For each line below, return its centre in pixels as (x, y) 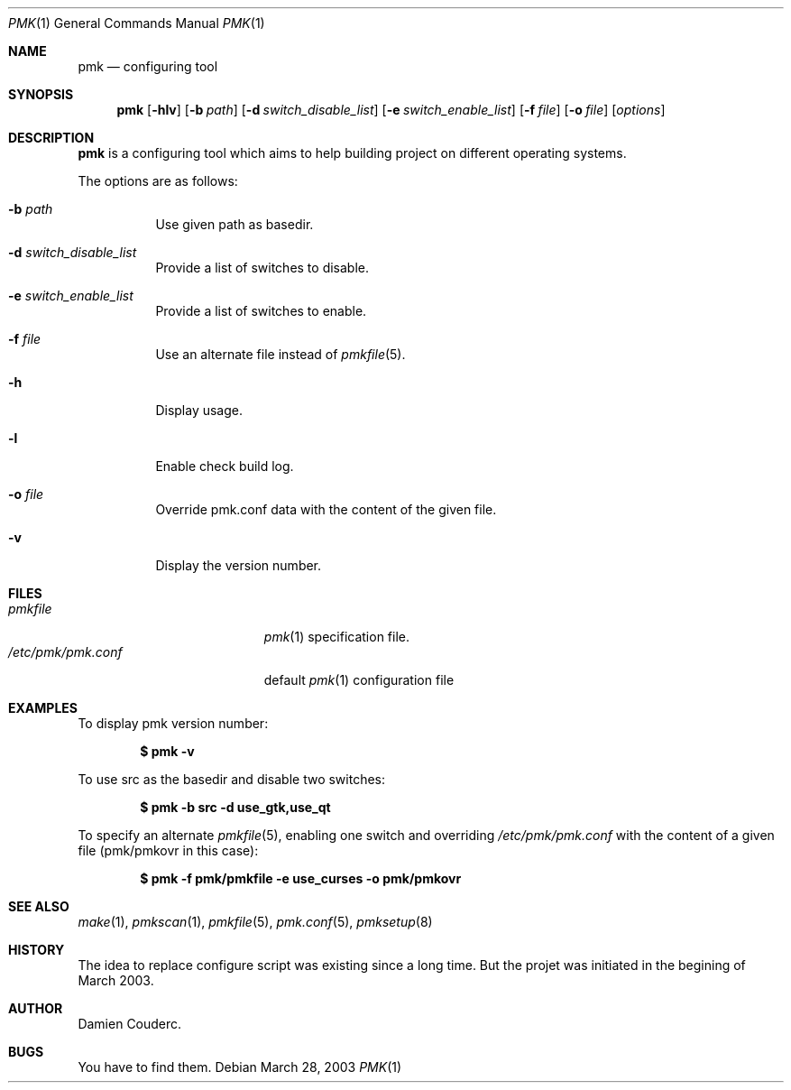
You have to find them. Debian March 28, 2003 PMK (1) (240, 1067)
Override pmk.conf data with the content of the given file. (326, 509)
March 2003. (116, 980)
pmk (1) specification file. (337, 637)
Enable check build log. (225, 466)
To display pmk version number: (173, 723)
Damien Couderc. (130, 1024)
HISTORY (37, 950)
